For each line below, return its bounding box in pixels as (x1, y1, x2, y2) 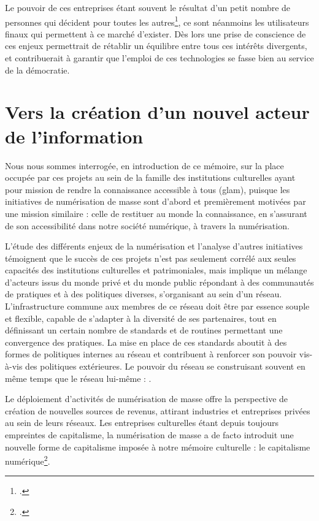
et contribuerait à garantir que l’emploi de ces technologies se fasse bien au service (5, 51, 314, 64)
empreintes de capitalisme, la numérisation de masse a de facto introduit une (5, 428, 294, 441)
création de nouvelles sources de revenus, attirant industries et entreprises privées (5, 404, 310, 417)
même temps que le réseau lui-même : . (5, 371, 152, 384)
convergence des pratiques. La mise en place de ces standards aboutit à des (5, 335, 287, 348)
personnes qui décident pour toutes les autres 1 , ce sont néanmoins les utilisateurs (5, 13, 309, 28)
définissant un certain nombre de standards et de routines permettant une (5, 324, 283, 337)
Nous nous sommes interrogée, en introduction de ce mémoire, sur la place (5, 159, 284, 172)
